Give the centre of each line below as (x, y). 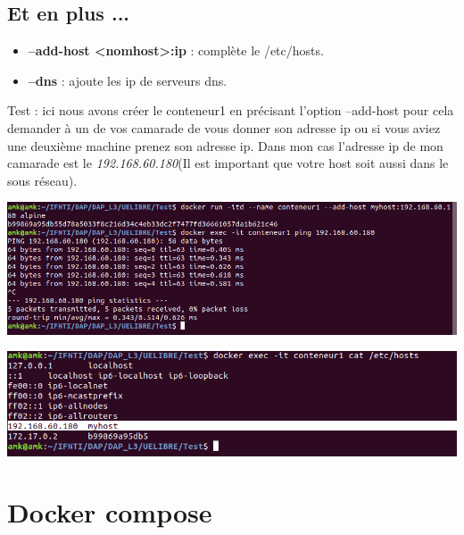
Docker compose (110, 512)
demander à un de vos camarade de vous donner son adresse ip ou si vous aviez (224, 127)
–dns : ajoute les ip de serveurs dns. (128, 80)
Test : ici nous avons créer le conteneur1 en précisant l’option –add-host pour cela (231, 110)
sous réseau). (42, 180)
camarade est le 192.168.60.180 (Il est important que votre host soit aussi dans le (228, 163)
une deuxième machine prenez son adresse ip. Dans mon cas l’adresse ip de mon (225, 145)
